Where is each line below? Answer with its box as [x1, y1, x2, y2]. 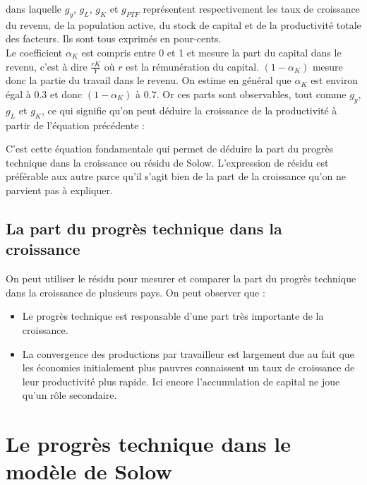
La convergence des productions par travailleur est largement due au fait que [22, 346, 354, 361]
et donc [50, 87, 83, 101]
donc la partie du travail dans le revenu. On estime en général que [6, 73, 291, 88]
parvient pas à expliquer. [6, 182, 113, 197]
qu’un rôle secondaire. [22, 388, 117, 402]
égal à [6, 87, 31, 101]
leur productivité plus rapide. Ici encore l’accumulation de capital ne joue [22, 373, 340, 388]
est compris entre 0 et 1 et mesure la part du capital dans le [81, 44, 342, 59]
